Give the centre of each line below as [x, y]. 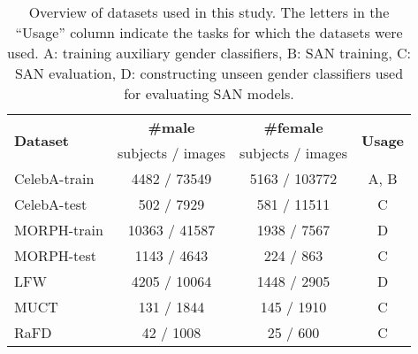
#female [293, 127]
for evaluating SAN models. [209, 93]
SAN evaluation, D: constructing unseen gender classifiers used [209, 73]
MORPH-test [55, 255]
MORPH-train [59, 230]
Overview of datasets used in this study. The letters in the [209, 12]
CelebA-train [54, 178]
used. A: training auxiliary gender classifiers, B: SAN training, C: [209, 53]
